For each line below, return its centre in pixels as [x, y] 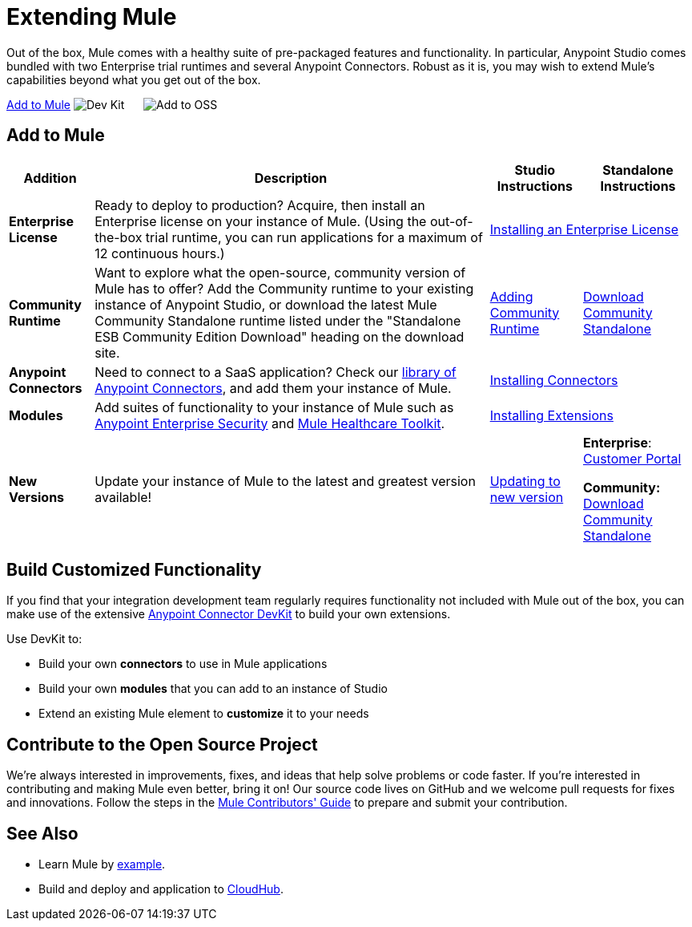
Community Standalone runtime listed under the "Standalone [278, 320]
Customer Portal [632, 458]
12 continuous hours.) [160, 253]
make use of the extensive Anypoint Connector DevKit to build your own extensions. [229, 614]
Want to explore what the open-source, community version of [280, 272]
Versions [37, 497]
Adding [511, 296]
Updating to [525, 481]
